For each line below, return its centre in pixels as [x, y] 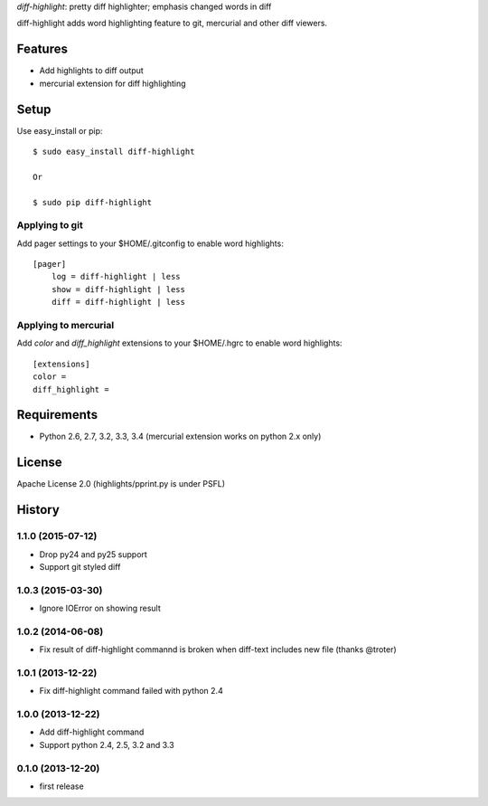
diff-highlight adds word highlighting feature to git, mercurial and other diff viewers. [172, 24]
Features [42, 49]
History [38, 510]
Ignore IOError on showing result [100, 608]
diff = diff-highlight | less [118, 302]
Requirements [57, 415]
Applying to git [50, 225]
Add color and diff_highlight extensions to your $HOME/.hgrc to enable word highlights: [179, 343]
